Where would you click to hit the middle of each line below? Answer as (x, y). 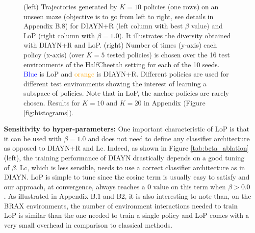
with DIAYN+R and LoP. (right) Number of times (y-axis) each (120, 45)
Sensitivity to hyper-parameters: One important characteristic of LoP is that (127, 129)
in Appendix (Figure (175, 102)
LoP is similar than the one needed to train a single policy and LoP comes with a (127, 215)
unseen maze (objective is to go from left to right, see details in (119, 16)
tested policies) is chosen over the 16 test (168, 54)
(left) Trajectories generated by (70, 6)
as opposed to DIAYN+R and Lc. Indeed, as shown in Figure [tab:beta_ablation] (127, 148)
